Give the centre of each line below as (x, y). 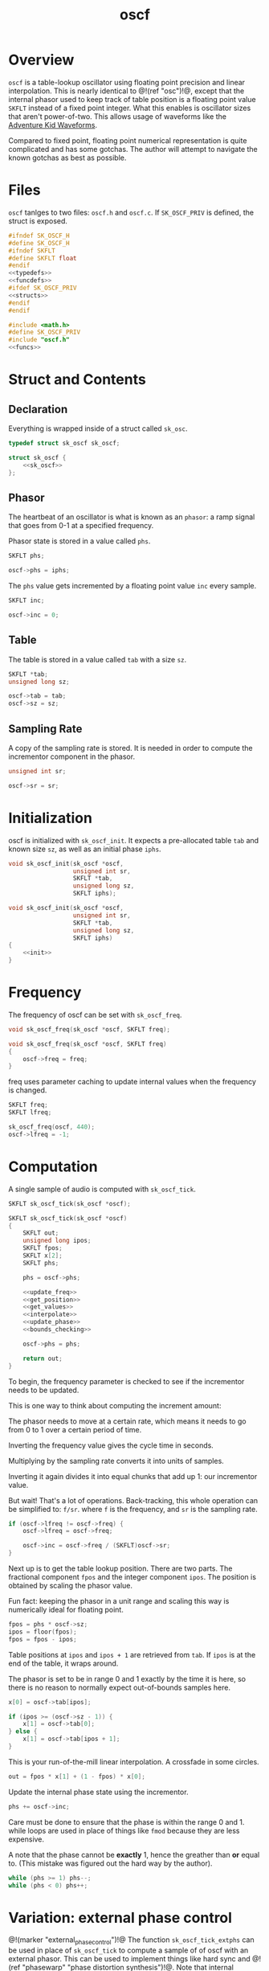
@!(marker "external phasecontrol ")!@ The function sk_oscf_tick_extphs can (131, 1941)
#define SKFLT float (43, 258)
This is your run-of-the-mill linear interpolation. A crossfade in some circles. (134, 1761)
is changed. (28, 1090)
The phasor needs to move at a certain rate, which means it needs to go (127, 1421)
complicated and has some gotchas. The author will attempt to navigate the (133, 149)
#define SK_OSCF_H (39, 243)
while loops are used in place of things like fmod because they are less (124, 1830)
